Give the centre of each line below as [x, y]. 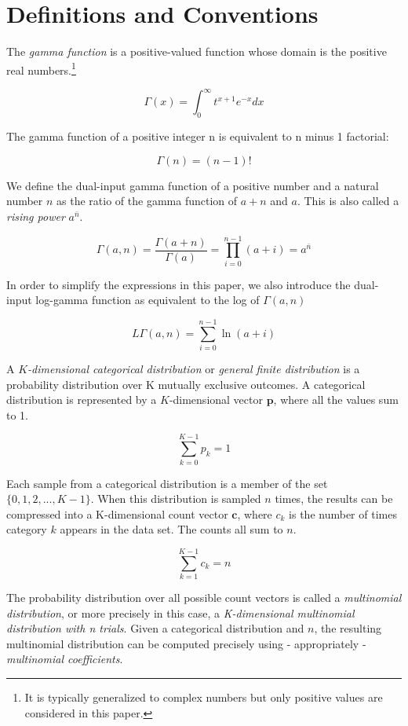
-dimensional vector [216, 400]
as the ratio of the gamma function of [147, 201]
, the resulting [348, 628]
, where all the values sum [336, 400]
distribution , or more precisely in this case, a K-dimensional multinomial [180, 612]
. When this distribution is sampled [176, 499]
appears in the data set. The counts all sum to [171, 529]
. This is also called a [348, 201]
